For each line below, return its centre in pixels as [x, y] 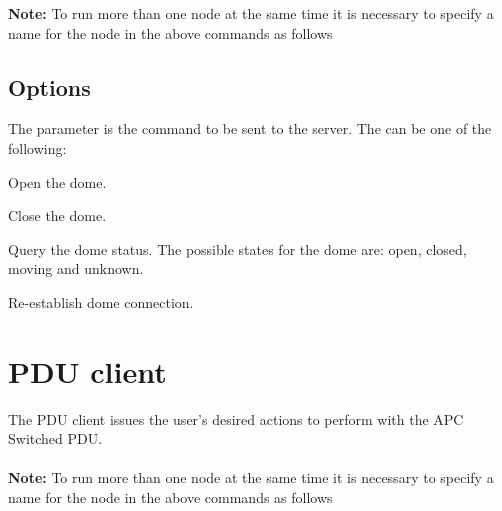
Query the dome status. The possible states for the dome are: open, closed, [237, 248]
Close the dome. [57, 215]
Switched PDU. [55, 438]
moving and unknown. [76, 268]
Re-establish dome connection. [101, 301]
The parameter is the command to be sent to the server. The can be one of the [250, 128]
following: [37, 147]
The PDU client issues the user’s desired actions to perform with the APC [236, 418]
